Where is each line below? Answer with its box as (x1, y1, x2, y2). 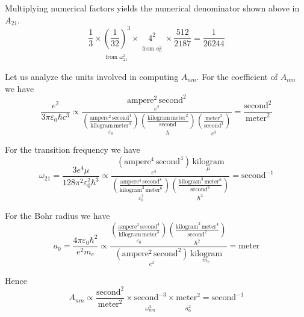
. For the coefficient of (196, 70, 278, 82)
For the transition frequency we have (5, 143, 140, 156)
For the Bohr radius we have (5, 209, 110, 222)
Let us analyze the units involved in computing (5, 70, 179, 82)
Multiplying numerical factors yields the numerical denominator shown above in (5, 2, 300, 14)
